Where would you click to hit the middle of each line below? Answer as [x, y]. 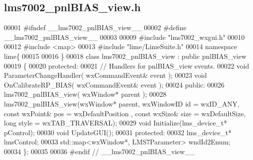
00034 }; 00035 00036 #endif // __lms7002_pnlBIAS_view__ [99, 151]
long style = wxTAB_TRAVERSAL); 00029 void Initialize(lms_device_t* [116, 123]
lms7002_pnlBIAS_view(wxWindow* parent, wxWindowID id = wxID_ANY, [122, 103]
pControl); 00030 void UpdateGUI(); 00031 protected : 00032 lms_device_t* [118, 132]
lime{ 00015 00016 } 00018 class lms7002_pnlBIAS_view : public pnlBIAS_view [125, 56]
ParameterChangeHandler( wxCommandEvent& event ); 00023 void [106, 75]
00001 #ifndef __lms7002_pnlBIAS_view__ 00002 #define [95, 27]
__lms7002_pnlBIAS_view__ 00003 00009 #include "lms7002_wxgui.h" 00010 [124, 37]
